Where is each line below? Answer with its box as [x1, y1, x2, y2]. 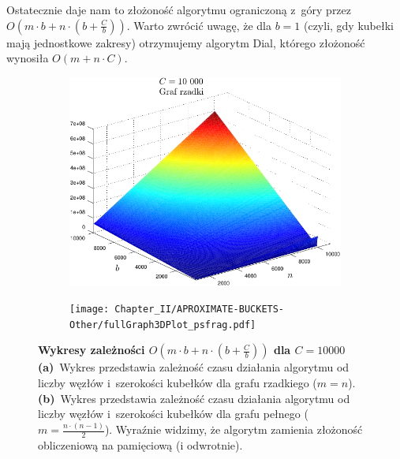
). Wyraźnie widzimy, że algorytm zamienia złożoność [104, 421, 363, 438]
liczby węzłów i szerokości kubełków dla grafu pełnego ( [38, 405, 308, 422]
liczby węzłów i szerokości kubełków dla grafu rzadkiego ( [38, 375, 317, 391]
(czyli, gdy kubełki [303, 17, 394, 33]
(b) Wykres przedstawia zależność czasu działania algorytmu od [38, 390, 350, 406]
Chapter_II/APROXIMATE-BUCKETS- [114, 304, 285, 315]
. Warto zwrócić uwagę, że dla [126, 17, 271, 33]
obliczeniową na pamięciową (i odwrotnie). [38, 436, 243, 453]
